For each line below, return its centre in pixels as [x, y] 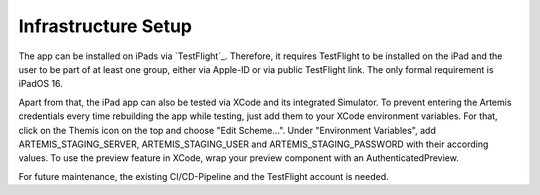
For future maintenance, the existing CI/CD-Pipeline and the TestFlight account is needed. [203, 176]
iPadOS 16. [41, 84]
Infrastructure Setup [105, 26]
